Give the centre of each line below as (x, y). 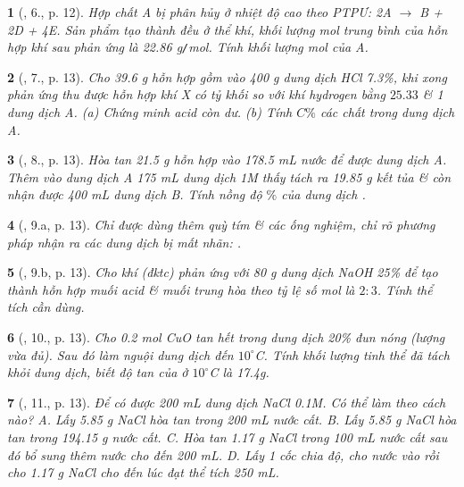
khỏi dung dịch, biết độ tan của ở (98, 372)
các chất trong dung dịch (387, 112)
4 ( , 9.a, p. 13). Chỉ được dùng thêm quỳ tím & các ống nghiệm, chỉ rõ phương (221, 224)
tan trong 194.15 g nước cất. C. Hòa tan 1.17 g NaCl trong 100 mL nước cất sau (228, 437)
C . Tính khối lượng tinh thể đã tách (352, 354)
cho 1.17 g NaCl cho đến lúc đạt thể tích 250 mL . (143, 472)
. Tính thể (405, 289)
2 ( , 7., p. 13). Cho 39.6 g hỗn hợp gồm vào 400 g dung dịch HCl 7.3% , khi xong (227, 76)
